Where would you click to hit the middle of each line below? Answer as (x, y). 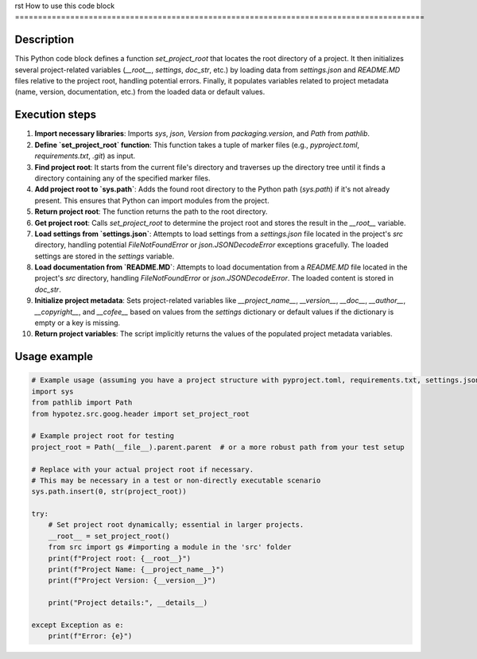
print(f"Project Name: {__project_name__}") (136, 570)
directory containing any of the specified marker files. (122, 178)
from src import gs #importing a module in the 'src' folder (170, 547)
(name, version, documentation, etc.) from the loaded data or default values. (140, 92)
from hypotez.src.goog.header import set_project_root (140, 414)
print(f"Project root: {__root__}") (119, 558)
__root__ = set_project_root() (109, 536)
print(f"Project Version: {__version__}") (132, 581)
